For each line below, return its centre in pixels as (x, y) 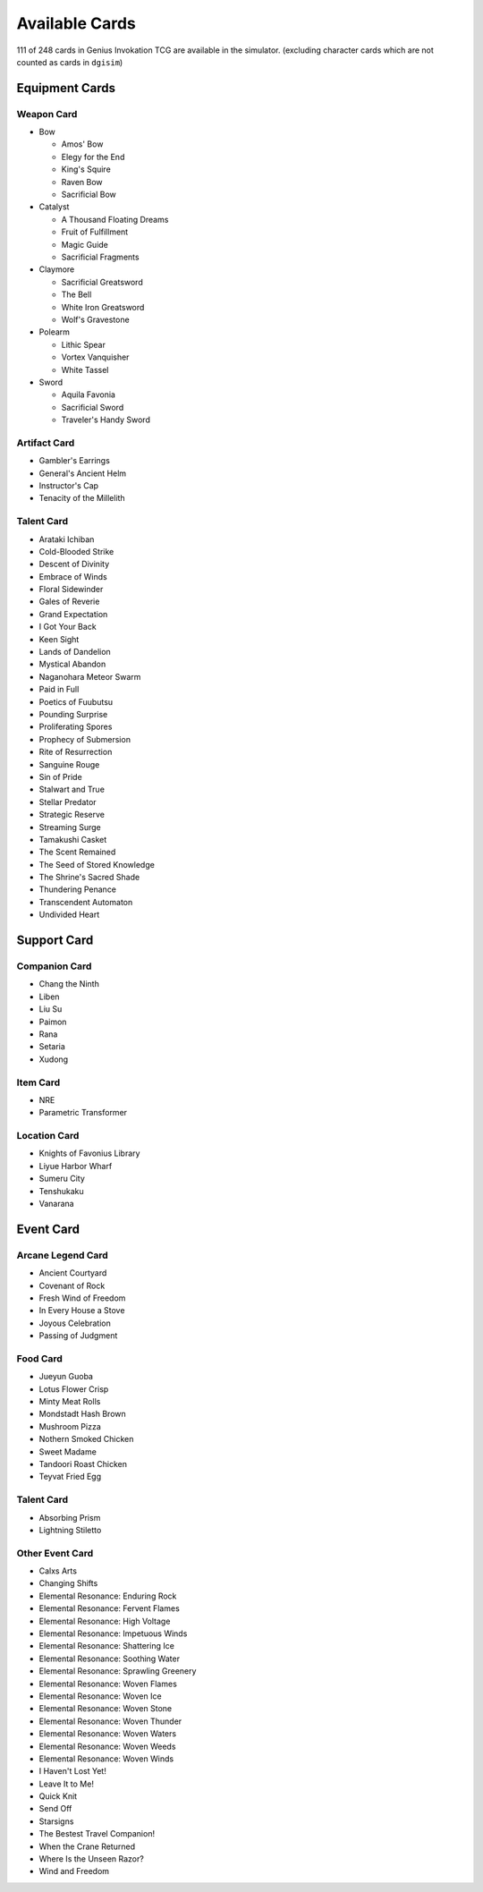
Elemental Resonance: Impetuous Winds (113, 1633)
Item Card (38, 1082)
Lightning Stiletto (70, 1530)
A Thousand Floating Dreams (115, 219)
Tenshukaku (61, 1191)
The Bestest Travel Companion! (97, 1834)
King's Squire (86, 169)
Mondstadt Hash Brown (83, 1414)
